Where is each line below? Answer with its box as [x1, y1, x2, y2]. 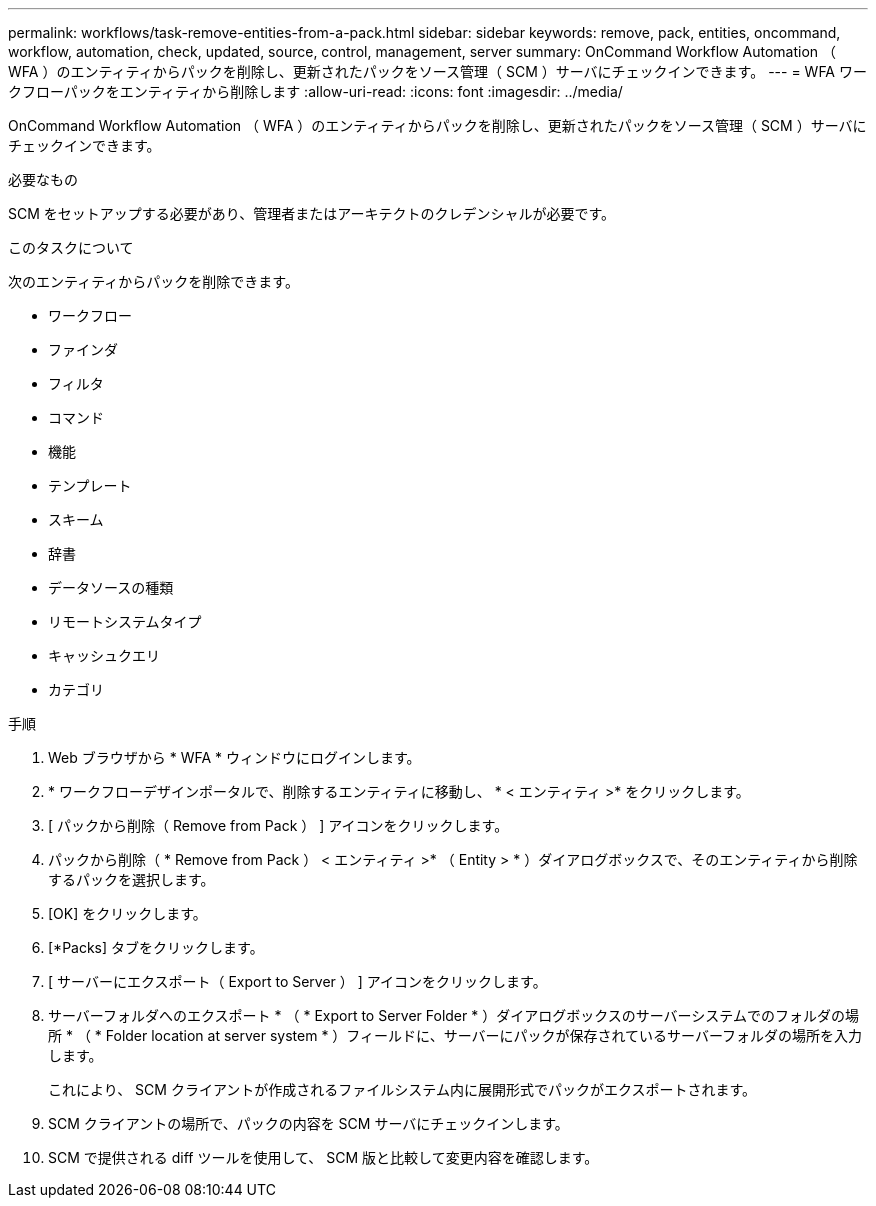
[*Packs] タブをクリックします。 [48, 939, 264, 956]
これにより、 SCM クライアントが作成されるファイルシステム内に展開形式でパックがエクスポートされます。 [48, 1081, 757, 1098]
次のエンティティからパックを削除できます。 [8, 273, 299, 290]
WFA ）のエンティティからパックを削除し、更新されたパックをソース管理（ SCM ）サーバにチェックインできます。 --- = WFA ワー [8, 63, 867, 80]
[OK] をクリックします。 [48, 905, 207, 922]
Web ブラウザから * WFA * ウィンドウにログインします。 [48, 749, 421, 766]
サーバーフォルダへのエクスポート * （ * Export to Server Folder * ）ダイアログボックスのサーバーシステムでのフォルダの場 [48, 1007, 859, 1024]
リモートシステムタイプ [48, 613, 202, 630]
